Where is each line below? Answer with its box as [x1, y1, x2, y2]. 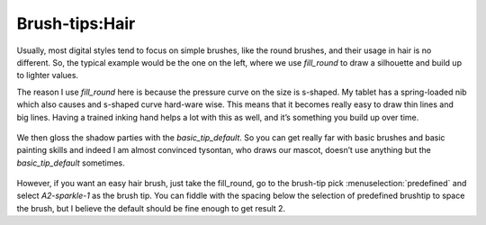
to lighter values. [16, 70, 79, 81]
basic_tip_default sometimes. [16, 157, 125, 168]
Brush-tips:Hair [16, 13, 136, 33]
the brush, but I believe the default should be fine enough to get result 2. [16, 202, 286, 213]
